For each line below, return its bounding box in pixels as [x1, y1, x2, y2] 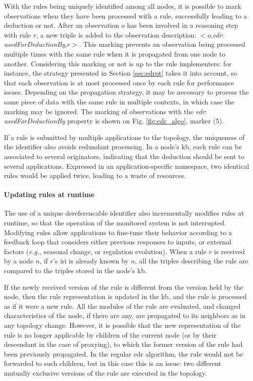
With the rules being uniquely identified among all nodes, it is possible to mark [4, 1, 241, 11]
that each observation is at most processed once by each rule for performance [4, 77, 234, 87]
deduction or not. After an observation [4, 20, 119, 30]
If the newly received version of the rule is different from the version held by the [4, 281, 243, 292]
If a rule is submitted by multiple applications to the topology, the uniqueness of [4, 132, 245, 142]
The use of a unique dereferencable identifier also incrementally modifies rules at [4, 208, 244, 218]
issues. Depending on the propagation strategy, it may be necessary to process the [4, 87, 249, 97]
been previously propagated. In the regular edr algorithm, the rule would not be [4, 348, 243, 359]
